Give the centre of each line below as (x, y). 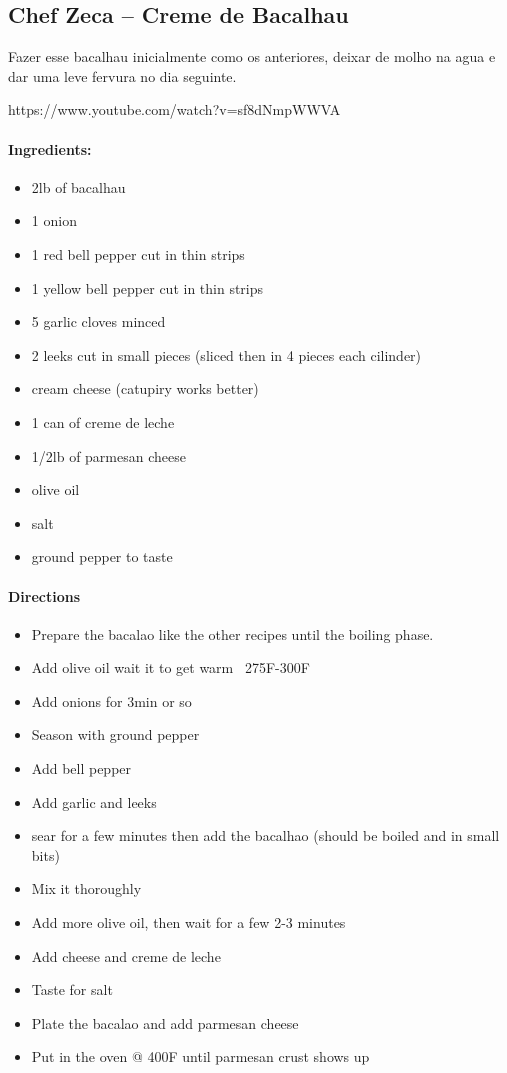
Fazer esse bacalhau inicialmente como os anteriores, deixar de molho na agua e (252, 56)
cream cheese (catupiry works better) (145, 388)
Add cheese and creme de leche (126, 955)
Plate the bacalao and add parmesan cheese (165, 1022)
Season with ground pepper (115, 734)
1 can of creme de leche (103, 421)
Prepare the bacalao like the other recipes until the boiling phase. (232, 633)
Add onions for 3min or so (111, 700)
